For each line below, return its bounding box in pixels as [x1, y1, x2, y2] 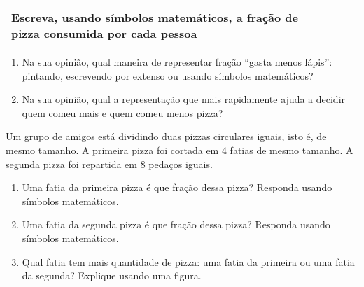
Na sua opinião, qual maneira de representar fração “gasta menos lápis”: [22, 55, 332, 69]
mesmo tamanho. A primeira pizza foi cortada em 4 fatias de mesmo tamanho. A [6, 142, 353, 157]
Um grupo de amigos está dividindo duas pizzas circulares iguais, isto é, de [6, 129, 327, 143]
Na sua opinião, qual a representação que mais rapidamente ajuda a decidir [22, 92, 346, 106]
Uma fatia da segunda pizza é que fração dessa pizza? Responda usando [22, 217, 330, 232]
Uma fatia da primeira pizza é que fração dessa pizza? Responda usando [22, 180, 332, 195]
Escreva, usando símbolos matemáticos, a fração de [11, 9, 299, 25]
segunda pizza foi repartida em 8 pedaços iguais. [6, 156, 213, 171]
